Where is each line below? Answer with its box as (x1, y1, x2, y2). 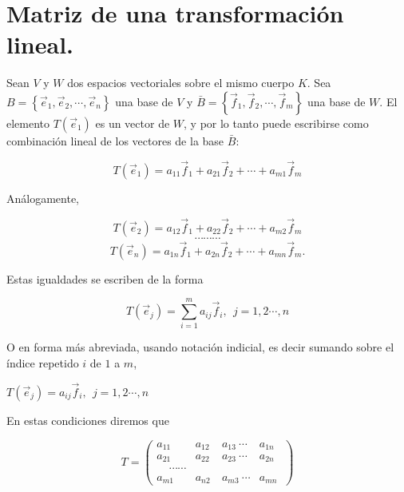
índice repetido (6, 355, 79, 371)
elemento (6, 114, 50, 131)
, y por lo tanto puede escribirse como (184, 114, 369, 131)
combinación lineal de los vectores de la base (6, 132, 224, 149)
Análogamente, (6, 189, 79, 206)
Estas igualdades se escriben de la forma (6, 270, 204, 287)
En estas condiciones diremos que (6, 411, 169, 428)
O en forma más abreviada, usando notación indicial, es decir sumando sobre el (6, 339, 394, 355)
